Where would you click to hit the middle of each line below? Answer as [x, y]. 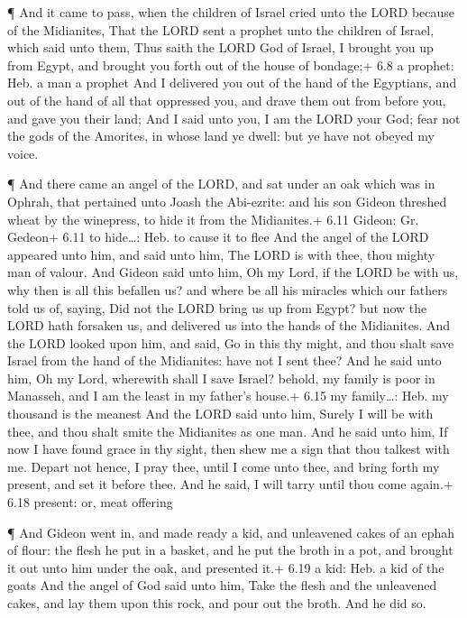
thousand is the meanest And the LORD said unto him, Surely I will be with [220, 414]
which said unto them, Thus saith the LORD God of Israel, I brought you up [220, 47]
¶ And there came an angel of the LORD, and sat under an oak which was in [221, 184]
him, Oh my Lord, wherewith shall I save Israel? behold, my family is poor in [221, 378]
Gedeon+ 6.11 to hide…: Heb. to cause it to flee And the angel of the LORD [218, 237]
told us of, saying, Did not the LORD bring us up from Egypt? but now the [217, 307]
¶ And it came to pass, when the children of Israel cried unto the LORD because [231, 12]
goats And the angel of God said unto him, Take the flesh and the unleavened [222, 585]
